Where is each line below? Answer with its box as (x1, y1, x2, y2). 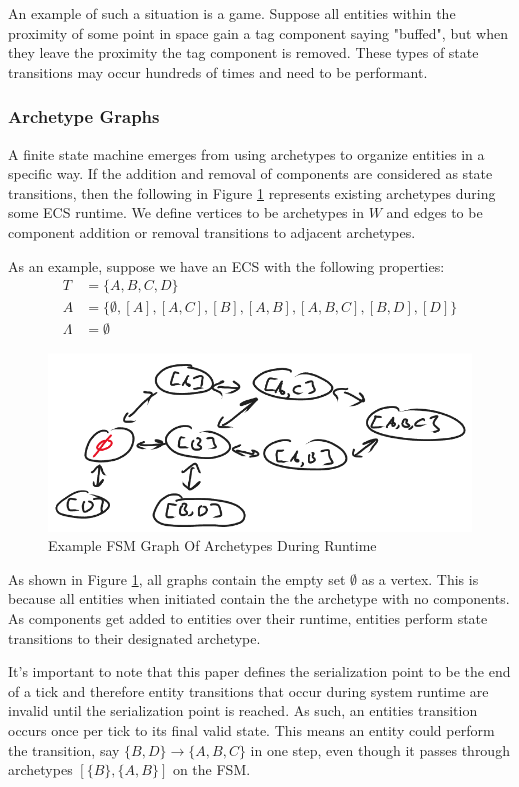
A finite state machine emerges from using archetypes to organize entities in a (8, 143, 485, 164)
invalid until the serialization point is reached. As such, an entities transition (8, 700, 478, 721)
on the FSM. (172, 759, 251, 780)
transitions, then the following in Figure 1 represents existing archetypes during (8, 182, 496, 203)
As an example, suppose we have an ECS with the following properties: (8, 255, 445, 276)
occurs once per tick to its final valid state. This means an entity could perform (8, 719, 495, 740)
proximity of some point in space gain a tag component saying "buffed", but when (8, 22, 508, 43)
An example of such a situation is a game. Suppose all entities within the (8, 3, 456, 23)
